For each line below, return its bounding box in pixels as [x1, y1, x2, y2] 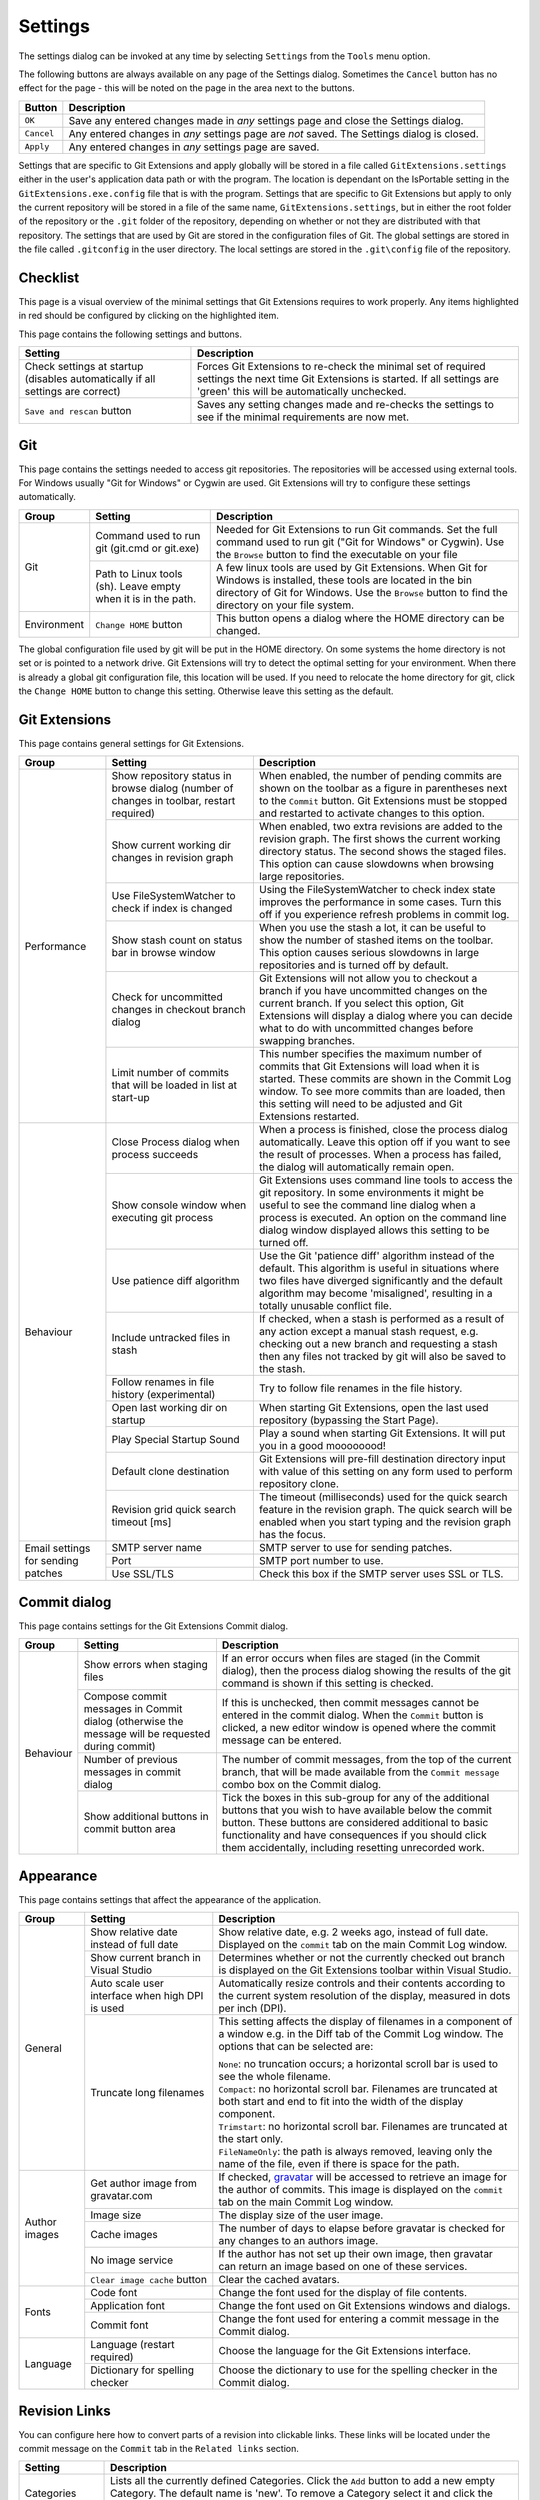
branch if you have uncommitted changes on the [258, 984, 488, 998]
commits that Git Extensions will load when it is [258, 1060, 480, 1074]
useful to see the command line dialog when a [258, 1198, 476, 1212]
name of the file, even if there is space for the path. [218, 2157, 460, 2171]
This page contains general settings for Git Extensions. [18, 737, 245, 749]
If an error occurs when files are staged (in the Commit [221, 1651, 480, 1665]
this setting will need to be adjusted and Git [258, 1097, 463, 1111]
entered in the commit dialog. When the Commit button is [221, 1708, 484, 1722]
